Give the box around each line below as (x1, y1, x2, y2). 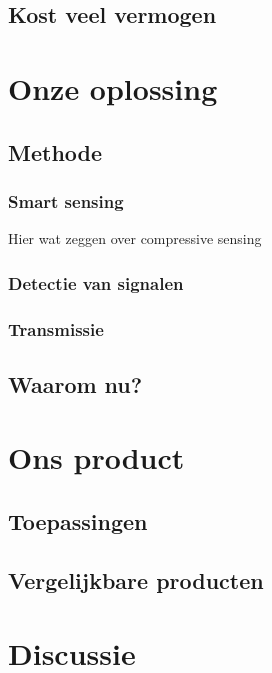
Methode (8, 136, 103, 167)
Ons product (8, 437, 185, 478)
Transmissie (8, 316, 104, 341)
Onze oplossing (8, 67, 218, 108)
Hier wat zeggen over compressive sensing (8, 228, 262, 249)
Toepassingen (8, 505, 148, 536)
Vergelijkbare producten (8, 564, 264, 595)
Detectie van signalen (8, 270, 184, 295)
